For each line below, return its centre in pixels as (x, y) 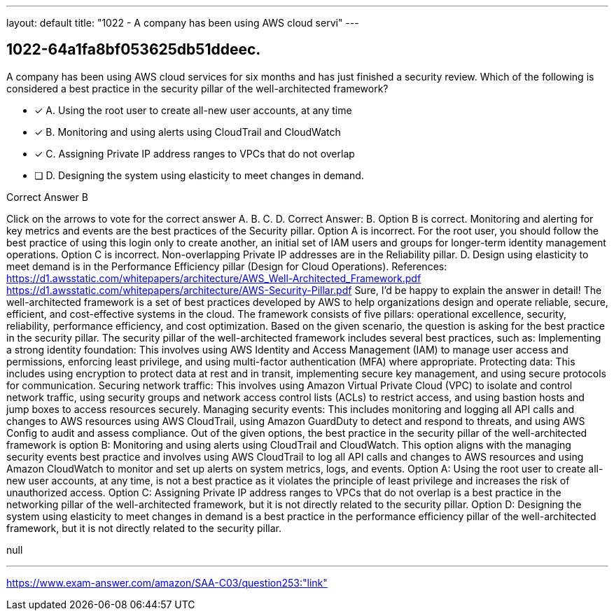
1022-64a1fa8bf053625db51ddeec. (134, 50)
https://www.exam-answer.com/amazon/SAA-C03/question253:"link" (167, 582)
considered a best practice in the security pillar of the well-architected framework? (197, 88)
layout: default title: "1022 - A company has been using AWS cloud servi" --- (183, 23)
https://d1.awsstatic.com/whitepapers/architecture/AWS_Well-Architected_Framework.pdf (214, 278)
